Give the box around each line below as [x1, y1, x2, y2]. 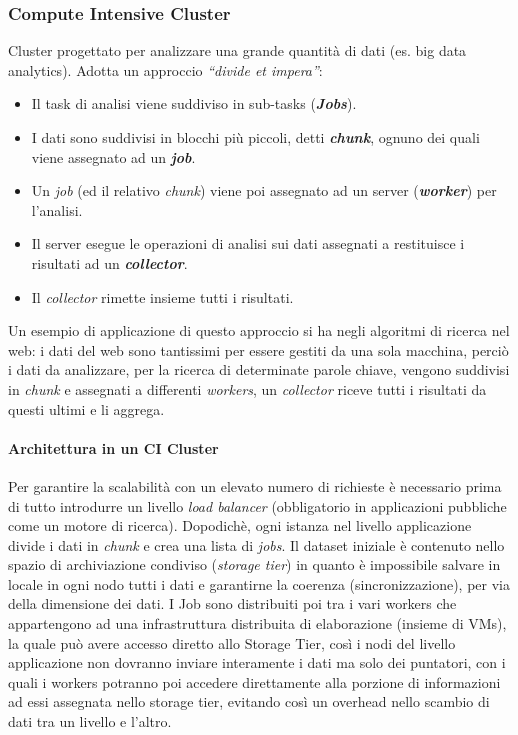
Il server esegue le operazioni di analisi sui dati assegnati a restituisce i [31, 233, 465, 254]
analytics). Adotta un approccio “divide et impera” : [8, 59, 323, 80]
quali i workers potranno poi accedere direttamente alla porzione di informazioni [8, 671, 501, 692]
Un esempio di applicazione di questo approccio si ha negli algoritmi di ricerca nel [8, 320, 510, 341]
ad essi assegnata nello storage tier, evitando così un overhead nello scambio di [8, 691, 490, 712]
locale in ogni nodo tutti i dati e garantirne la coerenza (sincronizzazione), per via [8, 573, 510, 594]
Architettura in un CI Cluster [8, 437, 219, 458]
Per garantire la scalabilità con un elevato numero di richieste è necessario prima [8, 475, 502, 496]
